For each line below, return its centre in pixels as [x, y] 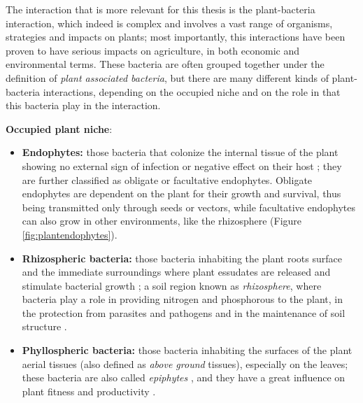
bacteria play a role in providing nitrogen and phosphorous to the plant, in [182, 299]
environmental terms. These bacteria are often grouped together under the [165, 64]
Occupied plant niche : [59, 128]
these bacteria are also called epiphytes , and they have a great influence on [184, 377]
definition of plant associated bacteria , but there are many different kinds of [167, 77]
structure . [44, 326]
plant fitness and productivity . [89, 391]
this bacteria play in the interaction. [83, 105]
